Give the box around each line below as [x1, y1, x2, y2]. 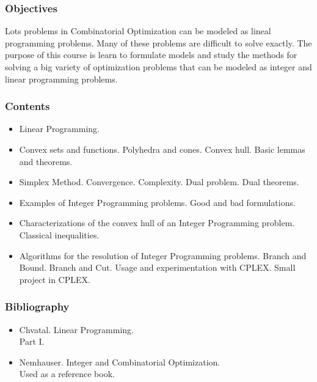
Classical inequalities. [19, 228, 100, 241]
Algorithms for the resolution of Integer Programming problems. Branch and [19, 249, 307, 262]
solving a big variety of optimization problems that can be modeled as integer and [5, 61, 312, 73]
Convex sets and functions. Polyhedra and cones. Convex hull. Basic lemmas [19, 143, 305, 155]
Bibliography [5, 299, 70, 314]
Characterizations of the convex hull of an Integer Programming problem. [19, 216, 295, 229]
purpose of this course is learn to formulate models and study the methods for [5, 48, 297, 61]
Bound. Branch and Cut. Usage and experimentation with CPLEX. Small [19, 261, 296, 274]
